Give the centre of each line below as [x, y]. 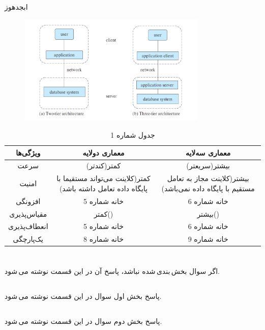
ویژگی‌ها [28, 152]
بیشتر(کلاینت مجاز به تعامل [208, 178]
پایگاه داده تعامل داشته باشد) [103, 188]
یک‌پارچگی [28, 239]
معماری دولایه [104, 152]
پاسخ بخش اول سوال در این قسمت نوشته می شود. [83, 296]
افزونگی [28, 201]
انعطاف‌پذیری [28, 226]
